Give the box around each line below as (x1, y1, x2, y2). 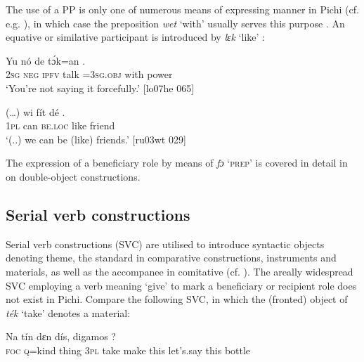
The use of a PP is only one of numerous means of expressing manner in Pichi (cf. (6, 2, 359, 16)
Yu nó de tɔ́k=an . (6, 53, 86, 67)
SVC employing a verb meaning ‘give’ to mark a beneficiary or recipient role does (6, 278, 357, 292)
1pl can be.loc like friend (6, 118, 115, 133)
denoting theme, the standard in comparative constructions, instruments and (6, 250, 337, 265)
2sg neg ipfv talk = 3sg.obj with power (6, 67, 173, 82)
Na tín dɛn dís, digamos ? (6, 329, 116, 344)
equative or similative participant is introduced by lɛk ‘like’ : (6, 30, 265, 44)
